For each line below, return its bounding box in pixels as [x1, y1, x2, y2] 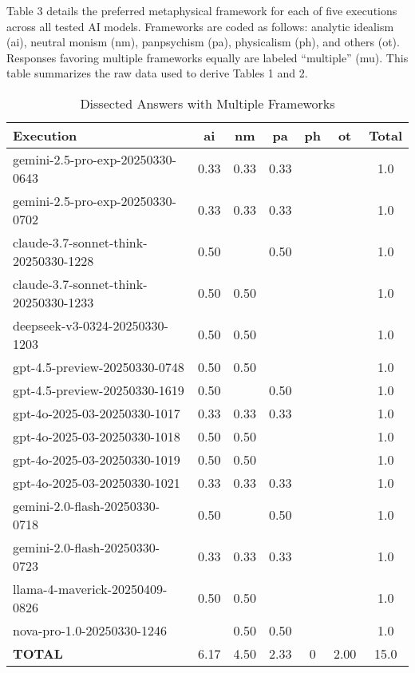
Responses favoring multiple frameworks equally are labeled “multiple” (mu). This [6, 49, 409, 65]
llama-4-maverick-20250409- [13, 579, 168, 598]
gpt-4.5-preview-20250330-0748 [13, 357, 184, 376]
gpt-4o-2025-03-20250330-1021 [13, 473, 180, 492]
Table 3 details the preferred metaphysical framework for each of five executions [6, 2, 397, 18]
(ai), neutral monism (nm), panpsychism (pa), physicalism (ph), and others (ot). [6, 34, 400, 50]
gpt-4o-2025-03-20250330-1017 [13, 403, 180, 422]
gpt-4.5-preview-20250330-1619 [13, 380, 184, 399]
